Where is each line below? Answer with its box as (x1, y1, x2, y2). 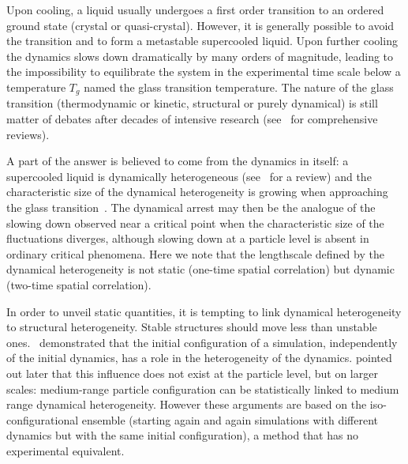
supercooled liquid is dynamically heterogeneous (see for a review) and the (6, 168, 372, 184)
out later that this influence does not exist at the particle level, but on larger (6, 364, 378, 381)
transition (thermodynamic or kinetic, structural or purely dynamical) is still (6, 95, 378, 111)
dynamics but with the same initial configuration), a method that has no (6, 427, 358, 443)
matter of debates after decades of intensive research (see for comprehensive (6, 111, 378, 127)
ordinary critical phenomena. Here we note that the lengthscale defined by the (6, 245, 384, 262)
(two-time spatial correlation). (6, 276, 152, 292)
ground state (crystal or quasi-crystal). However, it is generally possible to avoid (6, 17, 395, 33)
